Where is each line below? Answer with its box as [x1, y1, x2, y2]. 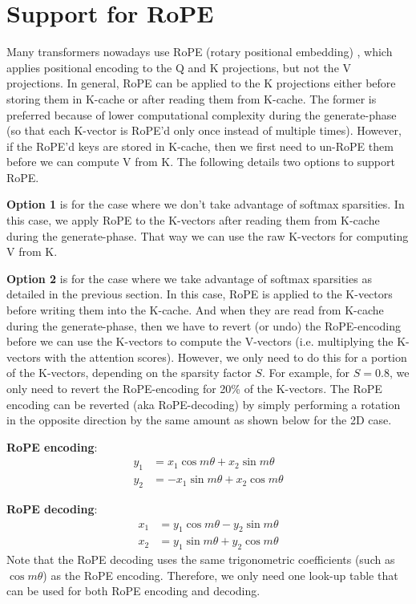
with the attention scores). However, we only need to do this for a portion [44, 348, 407, 365]
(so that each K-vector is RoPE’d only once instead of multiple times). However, [6, 122, 402, 139]
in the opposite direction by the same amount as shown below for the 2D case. [6, 411, 392, 428]
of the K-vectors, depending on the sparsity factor [6, 364, 252, 381]
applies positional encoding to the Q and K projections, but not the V [6, 59, 352, 75]
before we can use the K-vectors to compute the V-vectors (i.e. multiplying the [6, 333, 394, 350]
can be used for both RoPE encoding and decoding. [6, 582, 261, 599]
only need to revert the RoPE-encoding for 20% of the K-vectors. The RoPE [6, 380, 382, 396]
